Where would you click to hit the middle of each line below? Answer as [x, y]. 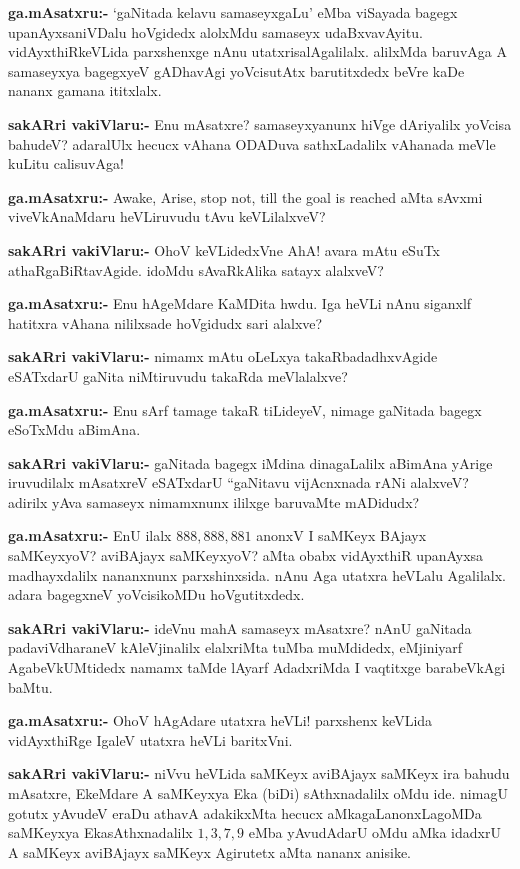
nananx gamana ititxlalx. [85, 90]
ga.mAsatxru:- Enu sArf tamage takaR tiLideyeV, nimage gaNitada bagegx [245, 409]
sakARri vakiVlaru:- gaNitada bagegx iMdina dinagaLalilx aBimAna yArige [250, 462]
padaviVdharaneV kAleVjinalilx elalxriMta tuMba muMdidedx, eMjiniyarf [235, 647]
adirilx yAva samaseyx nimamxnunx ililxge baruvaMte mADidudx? [214, 501]
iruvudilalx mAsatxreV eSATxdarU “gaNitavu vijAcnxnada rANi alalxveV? [238, 482]
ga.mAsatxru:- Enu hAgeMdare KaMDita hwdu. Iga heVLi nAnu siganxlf [240, 303]
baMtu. [30, 686]
